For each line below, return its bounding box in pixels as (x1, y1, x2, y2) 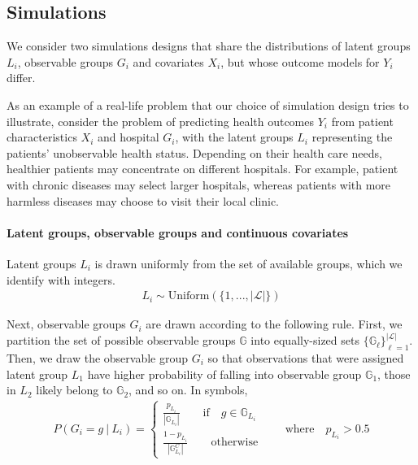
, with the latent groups (175, 128, 294, 146)
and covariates (133, 53, 204, 70)
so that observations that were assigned (207, 349, 404, 366)
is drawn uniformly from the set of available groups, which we (94, 254, 403, 272)
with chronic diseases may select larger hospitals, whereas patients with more (7, 176, 391, 193)
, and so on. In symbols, (128, 381, 248, 398)
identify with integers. (7, 271, 115, 288)
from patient (331, 112, 394, 129)
